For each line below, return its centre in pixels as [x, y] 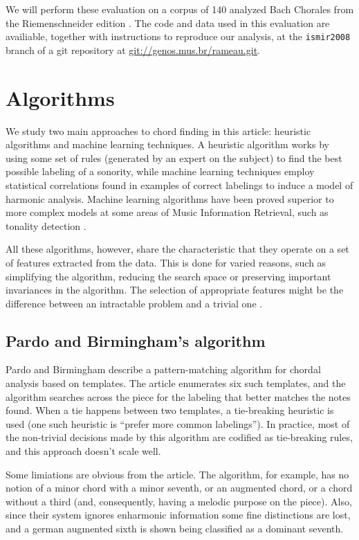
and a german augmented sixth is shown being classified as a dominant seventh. [175, 529]
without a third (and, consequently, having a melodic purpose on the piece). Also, [179, 501]
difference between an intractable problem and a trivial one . [134, 303]
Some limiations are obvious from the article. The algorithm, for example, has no [177, 474]
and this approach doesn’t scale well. [83, 451]
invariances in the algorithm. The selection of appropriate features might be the [175, 290]
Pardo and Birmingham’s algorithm [136, 340]
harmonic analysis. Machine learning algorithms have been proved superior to [170, 198]
